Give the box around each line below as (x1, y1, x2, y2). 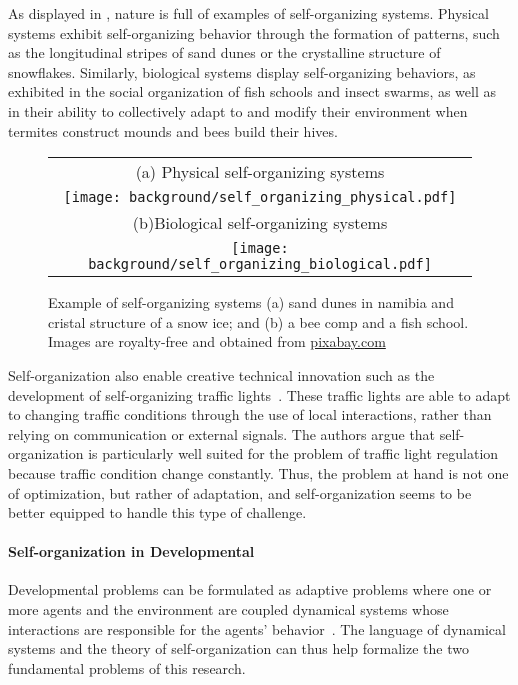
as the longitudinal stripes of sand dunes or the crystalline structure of (8, 42, 441, 63)
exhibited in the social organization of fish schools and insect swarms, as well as (8, 81, 497, 102)
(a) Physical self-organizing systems (135, 160, 385, 184)
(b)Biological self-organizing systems (132, 211, 388, 235)
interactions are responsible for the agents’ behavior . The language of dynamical (8, 618, 506, 639)
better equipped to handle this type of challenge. (8, 502, 307, 523)
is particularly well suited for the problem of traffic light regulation (88, 443, 499, 464)
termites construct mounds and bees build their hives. (8, 120, 338, 141)
